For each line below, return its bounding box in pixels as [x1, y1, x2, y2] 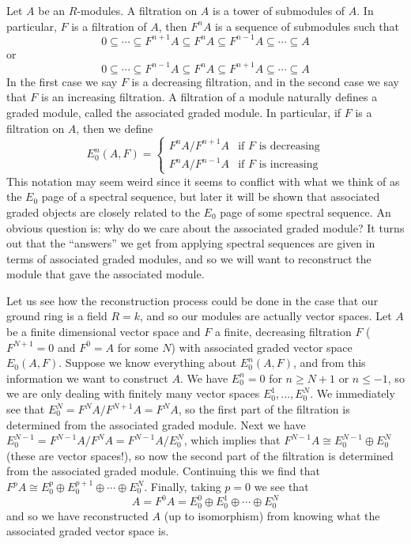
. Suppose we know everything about [58, 354, 237, 371]
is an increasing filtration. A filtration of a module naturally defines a [41, 89, 378, 105]
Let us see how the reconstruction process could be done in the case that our [6, 292, 379, 308]
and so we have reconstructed [6, 507, 149, 523]
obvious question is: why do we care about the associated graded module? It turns [6, 219, 405, 236]
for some [117, 338, 159, 355]
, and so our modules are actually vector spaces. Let [140, 308, 392, 324]
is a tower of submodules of [213, 2, 345, 18]
